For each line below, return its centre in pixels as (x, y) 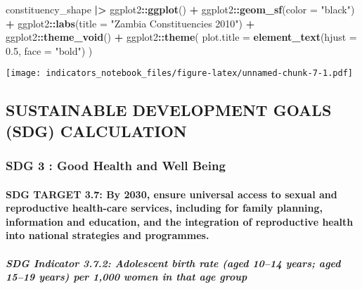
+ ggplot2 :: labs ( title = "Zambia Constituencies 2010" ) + (130, 23)
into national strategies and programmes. (108, 235)
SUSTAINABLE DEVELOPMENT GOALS (169, 110)
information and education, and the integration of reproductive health (180, 221)
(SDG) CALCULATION (96, 130)
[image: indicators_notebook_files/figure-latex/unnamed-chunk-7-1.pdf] (179, 73)
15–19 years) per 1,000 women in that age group (127, 277)
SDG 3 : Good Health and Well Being (116, 166)
